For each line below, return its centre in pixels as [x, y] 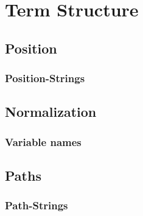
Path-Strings [37, 205]
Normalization [51, 112]
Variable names [43, 141]
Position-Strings [45, 78]
